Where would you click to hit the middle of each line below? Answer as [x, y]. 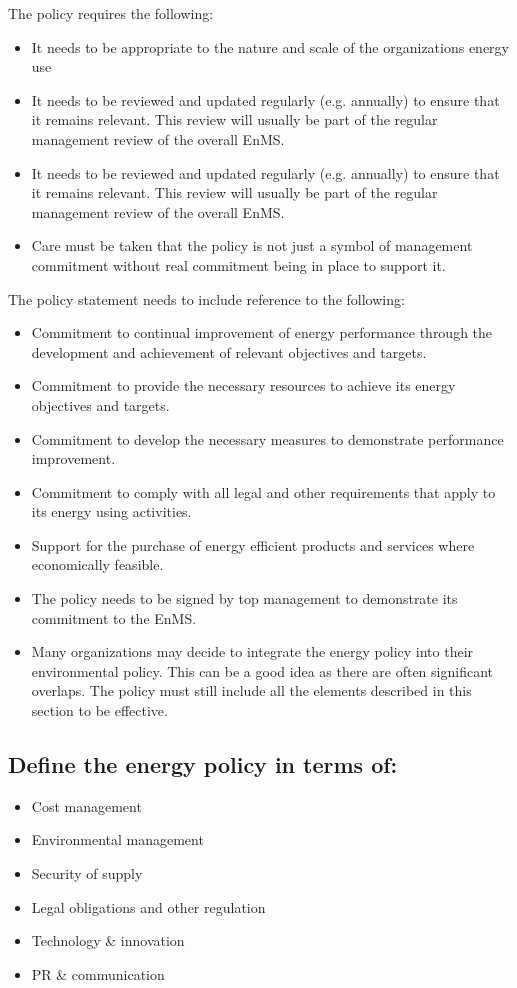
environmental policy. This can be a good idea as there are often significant [262, 670]
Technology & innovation [108, 940]
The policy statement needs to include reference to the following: [206, 298]
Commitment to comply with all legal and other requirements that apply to [263, 491]
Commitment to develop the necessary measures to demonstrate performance [267, 438]
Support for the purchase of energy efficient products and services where [253, 544]
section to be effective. [99, 710]
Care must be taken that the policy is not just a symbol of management [252, 245]
